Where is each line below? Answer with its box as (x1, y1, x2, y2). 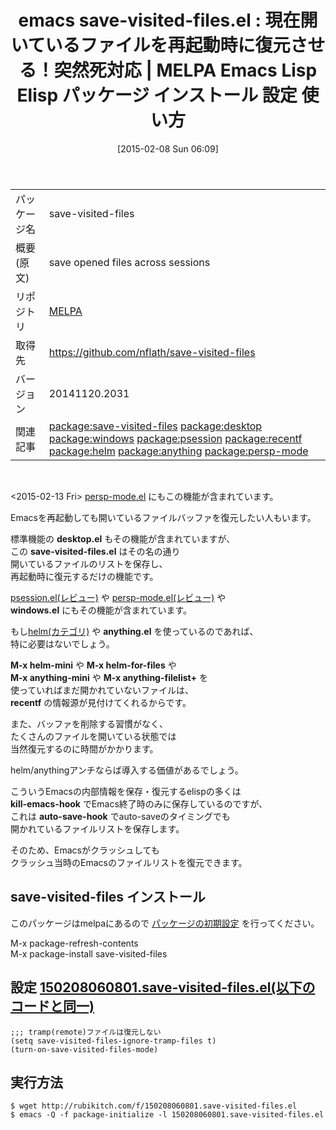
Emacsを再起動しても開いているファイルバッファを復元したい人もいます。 (10, 511, 317, 523)
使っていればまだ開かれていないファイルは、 (10, 684, 194, 696)
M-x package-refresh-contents (10, 937, 139, 949)
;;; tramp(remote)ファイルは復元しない (10, 1027, 162, 1037)
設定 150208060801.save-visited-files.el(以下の (10, 979, 316, 996)
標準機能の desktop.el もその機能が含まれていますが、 (10, 532, 236, 545)
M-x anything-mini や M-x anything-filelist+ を (10, 671, 208, 683)
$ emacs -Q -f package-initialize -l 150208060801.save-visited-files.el (10, 1110, 325, 1120)
